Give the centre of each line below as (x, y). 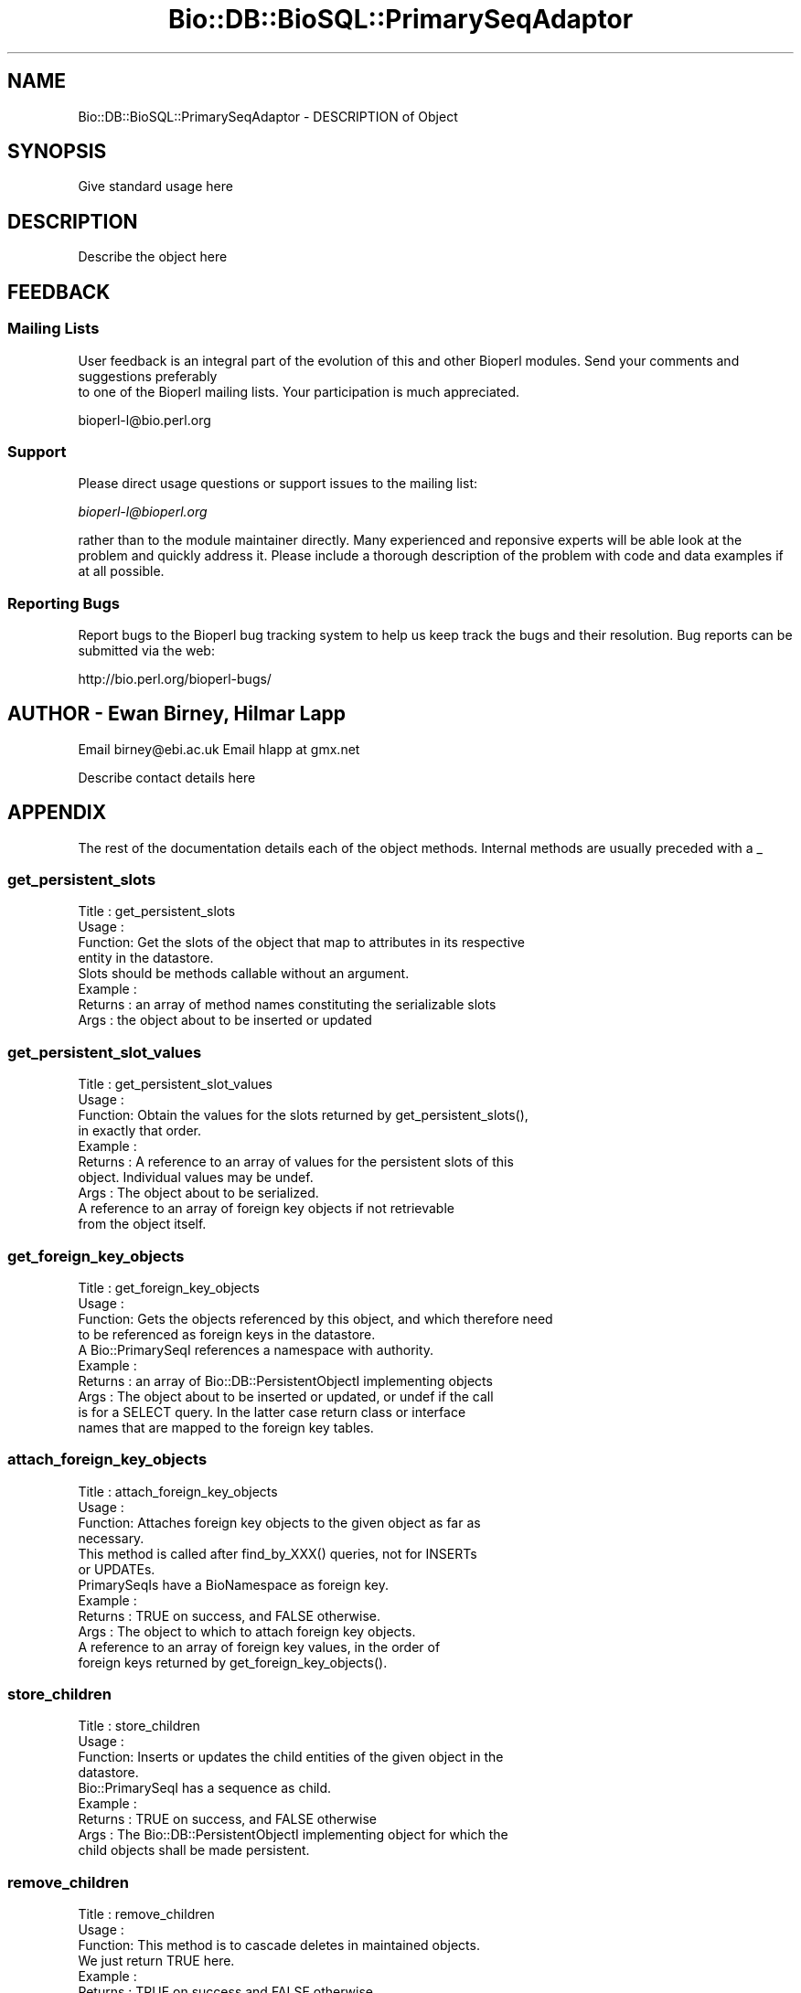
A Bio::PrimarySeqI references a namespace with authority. (256, 1349)
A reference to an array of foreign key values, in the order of (259, 1647)
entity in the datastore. (146, 958)
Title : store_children (139, 1726)
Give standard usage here (155, 187)
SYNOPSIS (57, 152)
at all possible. (121, 571)
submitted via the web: (146, 650)
